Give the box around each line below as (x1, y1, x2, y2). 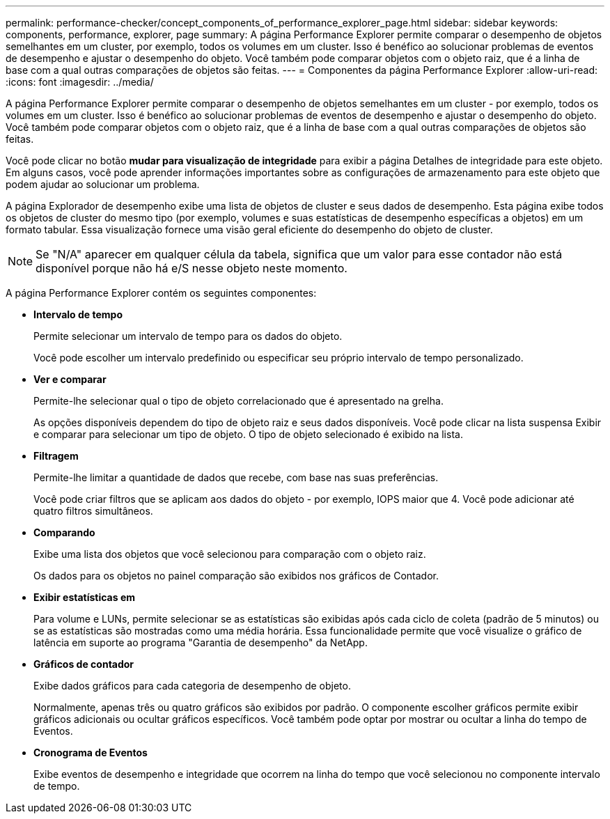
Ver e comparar (33, 373, 107, 385)
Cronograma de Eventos (33, 747, 148, 758)
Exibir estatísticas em (33, 591, 136, 603)
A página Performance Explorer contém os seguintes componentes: (6, 287, 317, 299)
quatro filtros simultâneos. (33, 505, 153, 517)
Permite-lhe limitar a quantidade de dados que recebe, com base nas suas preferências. (33, 471, 439, 483)
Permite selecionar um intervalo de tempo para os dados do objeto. (33, 330, 343, 342)
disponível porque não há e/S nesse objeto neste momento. (36, 261, 347, 275)
